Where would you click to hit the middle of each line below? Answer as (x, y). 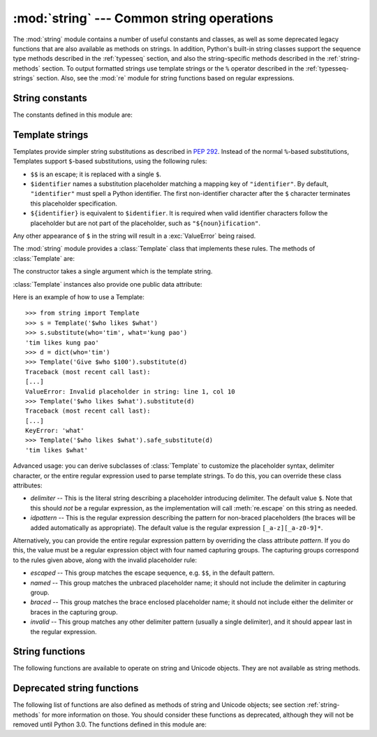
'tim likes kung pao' (62, 342)
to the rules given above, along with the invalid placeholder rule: (105, 560)
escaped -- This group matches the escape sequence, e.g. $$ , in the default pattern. (153, 573)
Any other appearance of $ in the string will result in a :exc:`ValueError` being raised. (134, 236)
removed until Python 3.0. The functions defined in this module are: (110, 724)
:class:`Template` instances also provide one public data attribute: (108, 284)
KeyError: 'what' (55, 431)
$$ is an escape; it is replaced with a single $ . (96, 174)
